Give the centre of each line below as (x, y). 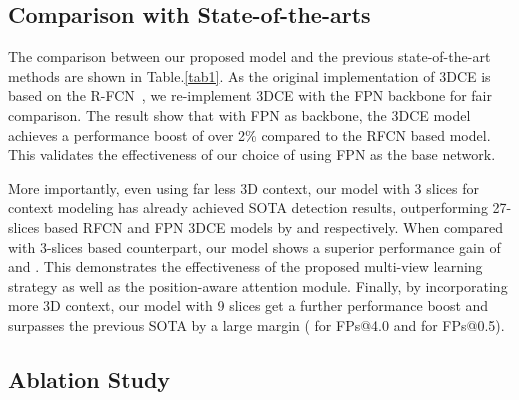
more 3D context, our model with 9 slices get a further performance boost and (248, 305)
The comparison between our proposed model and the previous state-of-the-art (249, 56)
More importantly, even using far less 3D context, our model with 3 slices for (243, 187)
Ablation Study (89, 378)
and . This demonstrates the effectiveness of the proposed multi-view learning (245, 266)
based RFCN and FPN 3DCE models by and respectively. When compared (273, 226)
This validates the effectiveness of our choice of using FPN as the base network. (252, 154)
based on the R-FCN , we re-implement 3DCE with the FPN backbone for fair (250, 95)
